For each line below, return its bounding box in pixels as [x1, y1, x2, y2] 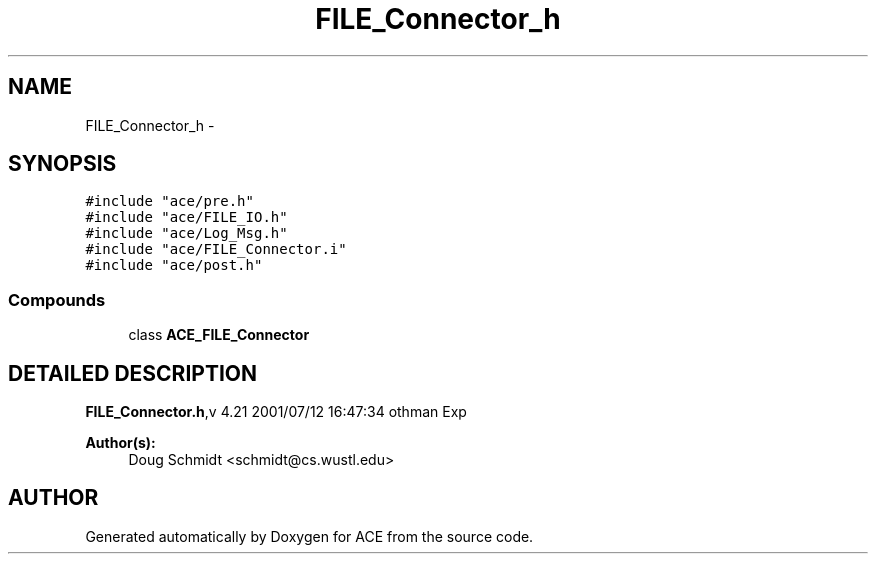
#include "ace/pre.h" [85, 193, 254, 210]
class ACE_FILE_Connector [128, 326, 310, 344]
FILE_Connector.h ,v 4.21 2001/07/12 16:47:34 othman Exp [85, 403, 467, 421]
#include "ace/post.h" [85, 257, 263, 274]
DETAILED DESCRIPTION [8, 360, 258, 386]
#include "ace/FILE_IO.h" [85, 209, 288, 226]
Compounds [8, 289, 106, 310]
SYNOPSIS [8, 151, 117, 177]
